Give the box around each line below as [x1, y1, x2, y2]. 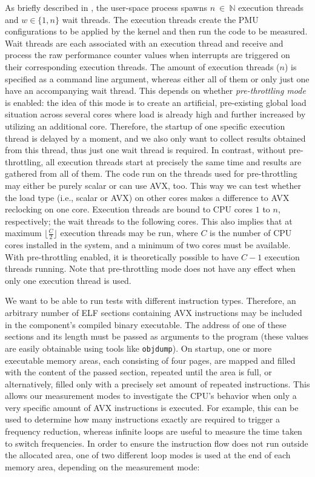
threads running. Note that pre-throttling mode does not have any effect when [5, 262, 296, 275]
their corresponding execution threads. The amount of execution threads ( [5, 60, 280, 73]
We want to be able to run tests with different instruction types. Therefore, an [5, 294, 296, 307]
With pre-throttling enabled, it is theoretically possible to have [5, 250, 239, 263]
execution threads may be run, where [60, 226, 198, 239]
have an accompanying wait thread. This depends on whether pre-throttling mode [5, 84, 306, 97]
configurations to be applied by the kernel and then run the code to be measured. [5, 25, 308, 38]
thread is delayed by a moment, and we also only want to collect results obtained [5, 131, 306, 144]
